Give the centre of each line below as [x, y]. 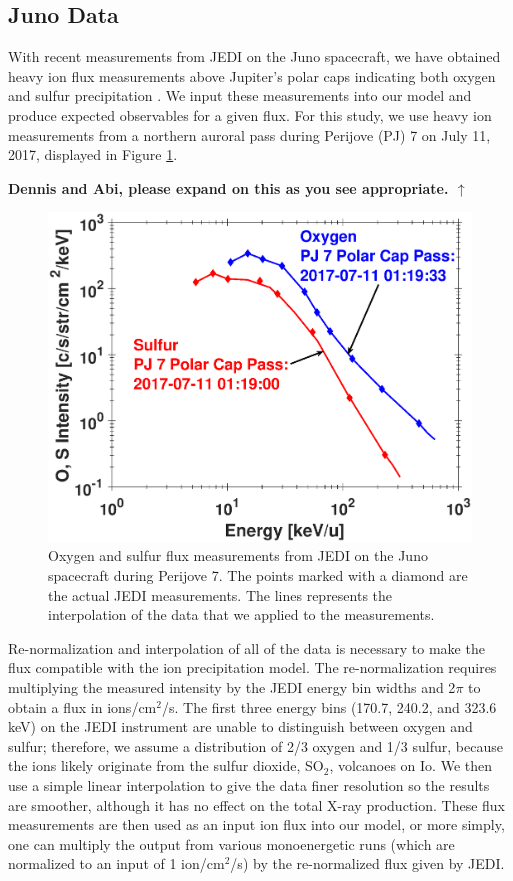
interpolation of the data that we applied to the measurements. [241, 614]
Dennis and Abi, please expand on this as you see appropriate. [228, 187]
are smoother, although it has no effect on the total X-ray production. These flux [256, 804]
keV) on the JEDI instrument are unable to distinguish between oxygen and [240, 726]
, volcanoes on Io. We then [411, 765]
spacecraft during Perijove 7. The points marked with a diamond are [258, 575]
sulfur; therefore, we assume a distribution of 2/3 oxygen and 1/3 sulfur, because [255, 745]
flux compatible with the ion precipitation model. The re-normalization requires [252, 667]
